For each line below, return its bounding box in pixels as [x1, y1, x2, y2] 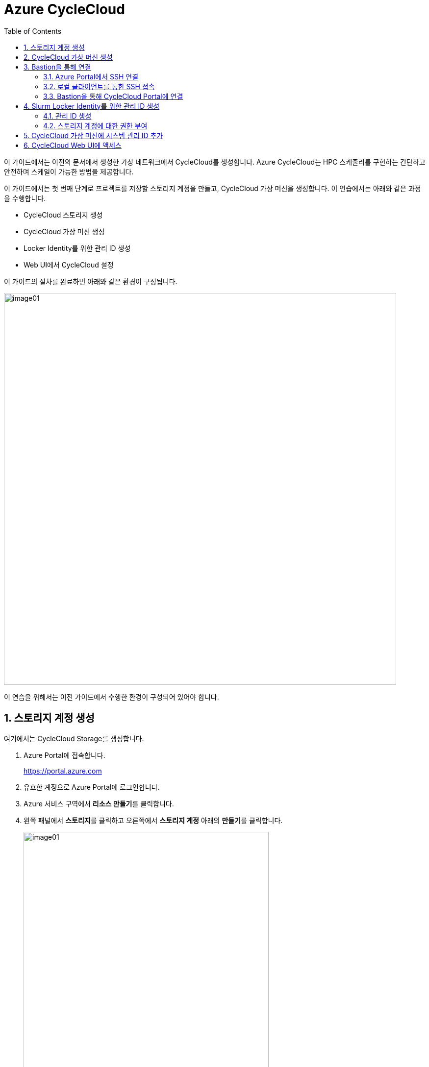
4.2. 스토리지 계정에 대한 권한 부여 [43, 121, 148, 130]
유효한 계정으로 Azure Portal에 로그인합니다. [24, 782, 160, 791]
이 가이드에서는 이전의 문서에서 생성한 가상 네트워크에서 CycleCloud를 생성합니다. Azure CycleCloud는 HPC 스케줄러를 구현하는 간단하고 [4, 157, 426, 166]
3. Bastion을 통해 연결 [24, 62, 91, 71]
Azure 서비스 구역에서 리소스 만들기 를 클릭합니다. [24, 799, 174, 808]
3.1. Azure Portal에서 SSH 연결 [43, 72, 139, 81]
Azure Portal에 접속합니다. [24, 751, 105, 759]
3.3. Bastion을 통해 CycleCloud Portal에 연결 [43, 92, 183, 100]
